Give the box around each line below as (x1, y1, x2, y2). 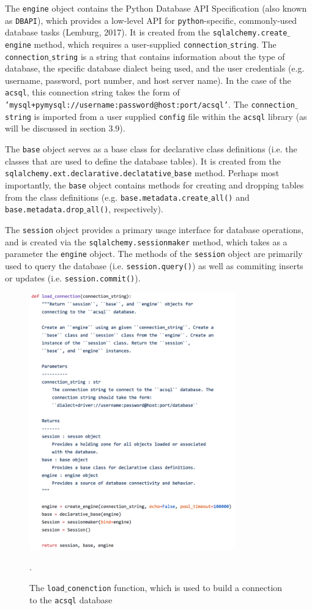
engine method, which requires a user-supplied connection (5, 37, 228, 50)
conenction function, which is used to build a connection (67, 581, 283, 593)
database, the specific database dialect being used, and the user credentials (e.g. (5, 62, 305, 75)
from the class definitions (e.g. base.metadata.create (5, 190, 209, 203)
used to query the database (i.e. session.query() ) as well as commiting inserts (5, 259, 303, 272)
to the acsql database (29, 593, 113, 606)
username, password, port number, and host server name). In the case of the (5, 73, 291, 86)
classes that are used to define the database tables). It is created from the (5, 154, 281, 167)
